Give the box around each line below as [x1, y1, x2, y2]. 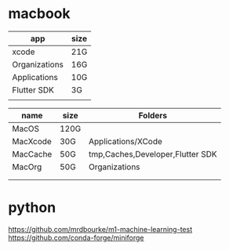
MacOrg [12, 161, 42, 172]
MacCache [12, 148, 53, 159]
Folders [138, 110, 168, 121]
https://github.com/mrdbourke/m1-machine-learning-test [8, 224, 193, 234]
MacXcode [12, 136, 53, 147]
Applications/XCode [89, 136, 163, 147]
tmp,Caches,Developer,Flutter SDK [89, 148, 217, 159]
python [8, 199, 56, 216]
